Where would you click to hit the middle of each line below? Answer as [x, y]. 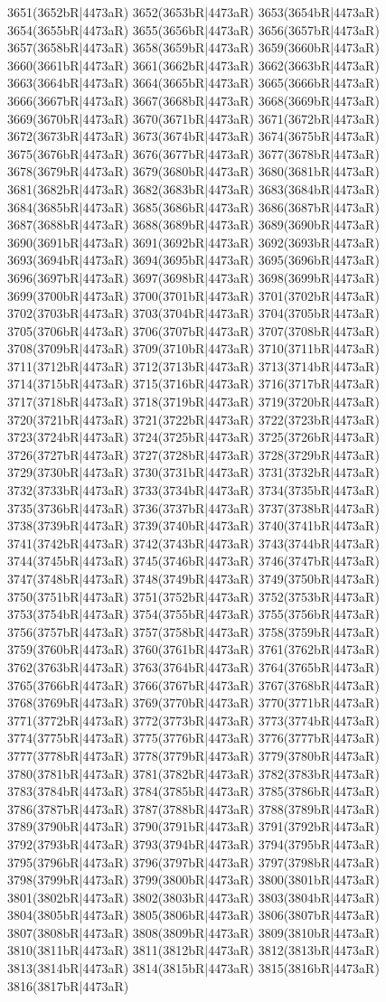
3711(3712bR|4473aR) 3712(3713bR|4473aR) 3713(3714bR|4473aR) [193, 365]
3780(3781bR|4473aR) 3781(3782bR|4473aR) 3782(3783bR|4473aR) [193, 773]
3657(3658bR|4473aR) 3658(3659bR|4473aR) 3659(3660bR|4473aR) [193, 47]
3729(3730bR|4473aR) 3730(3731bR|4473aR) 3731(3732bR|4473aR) [193, 472]
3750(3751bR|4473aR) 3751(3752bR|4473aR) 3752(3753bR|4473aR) [193, 596]
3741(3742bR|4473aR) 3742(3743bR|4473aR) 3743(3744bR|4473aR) [193, 543]
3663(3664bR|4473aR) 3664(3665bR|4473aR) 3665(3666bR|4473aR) [193, 83]
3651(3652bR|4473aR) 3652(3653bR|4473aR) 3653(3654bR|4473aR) [193, 12]
